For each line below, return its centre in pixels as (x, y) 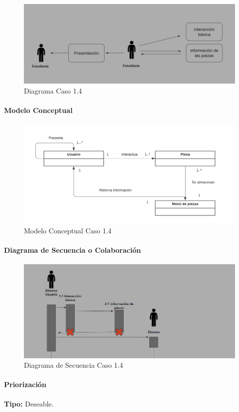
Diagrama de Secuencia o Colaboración (72, 250)
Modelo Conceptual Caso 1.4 (68, 230)
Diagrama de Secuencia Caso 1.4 (74, 365)
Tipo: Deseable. (29, 403)
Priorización (25, 384)
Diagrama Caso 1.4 (53, 90)
